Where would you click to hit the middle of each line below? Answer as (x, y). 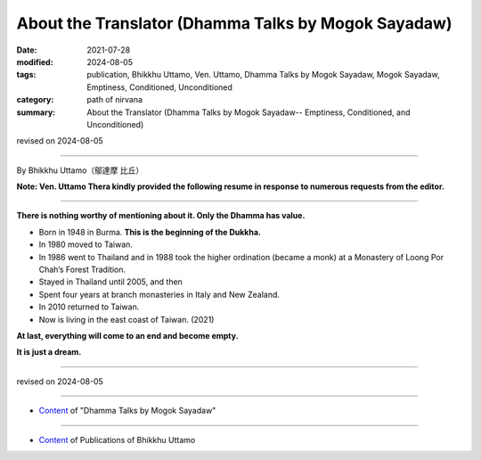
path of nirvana (114, 100)
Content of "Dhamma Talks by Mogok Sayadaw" (127, 411)
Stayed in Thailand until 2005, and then (110, 282)
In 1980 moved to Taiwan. (86, 244)
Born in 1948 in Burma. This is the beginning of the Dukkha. (150, 232)
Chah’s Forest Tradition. (82, 270)
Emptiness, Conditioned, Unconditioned (160, 87)
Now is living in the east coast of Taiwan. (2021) (126, 319)
